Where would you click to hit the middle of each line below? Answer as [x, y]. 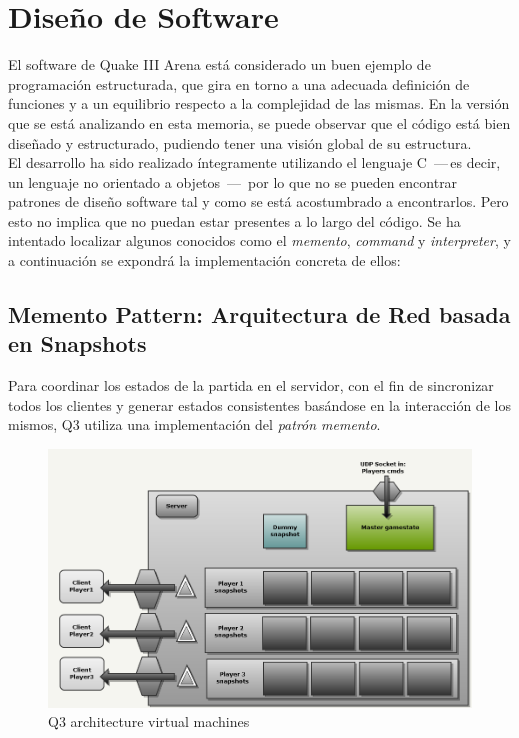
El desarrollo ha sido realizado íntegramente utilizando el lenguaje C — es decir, [254, 162]
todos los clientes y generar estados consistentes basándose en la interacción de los [259, 404]
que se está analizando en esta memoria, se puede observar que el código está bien [259, 122]
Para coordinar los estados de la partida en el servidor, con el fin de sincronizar [251, 385]
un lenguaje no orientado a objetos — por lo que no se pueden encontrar [233, 181]
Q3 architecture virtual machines [149, 721]
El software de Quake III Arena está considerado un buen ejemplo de [219, 64]
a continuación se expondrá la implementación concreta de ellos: [204, 260]
